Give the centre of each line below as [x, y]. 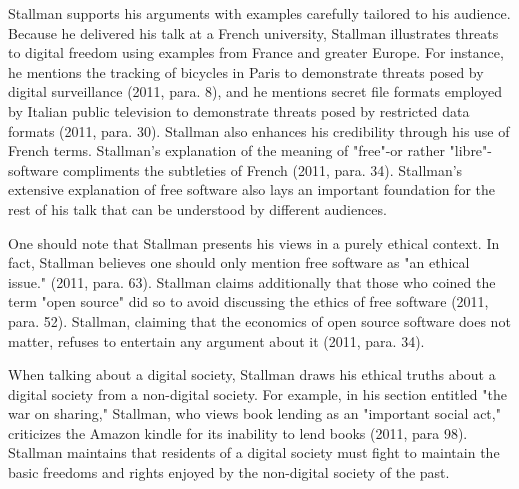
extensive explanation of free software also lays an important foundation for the [251, 189]
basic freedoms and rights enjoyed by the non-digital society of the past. [229, 472]
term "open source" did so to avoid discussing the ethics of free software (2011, [248, 301]
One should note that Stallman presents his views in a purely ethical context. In [254, 242]
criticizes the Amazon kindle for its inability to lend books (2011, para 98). [238, 432]
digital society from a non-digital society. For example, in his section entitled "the [257, 393]
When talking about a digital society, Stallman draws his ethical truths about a [252, 374]
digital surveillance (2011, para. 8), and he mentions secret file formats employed [255, 91]
